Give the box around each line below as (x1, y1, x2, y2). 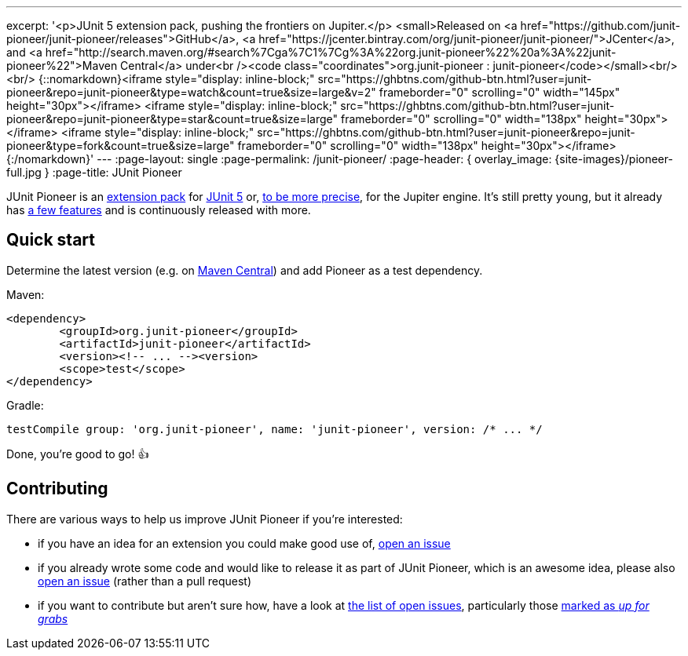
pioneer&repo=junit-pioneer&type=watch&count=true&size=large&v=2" (6, 86, 376, 99)
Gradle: (6, 398, 44, 412)
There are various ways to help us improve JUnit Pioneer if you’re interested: (6, 512, 403, 526)
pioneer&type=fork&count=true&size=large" (6, 139, 235, 152)
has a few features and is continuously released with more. (6, 203, 311, 217)
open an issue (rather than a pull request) (38, 574, 252, 588)
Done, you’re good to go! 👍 (6, 446, 149, 461)
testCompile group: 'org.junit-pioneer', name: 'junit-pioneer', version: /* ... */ (6, 422, 543, 436)
